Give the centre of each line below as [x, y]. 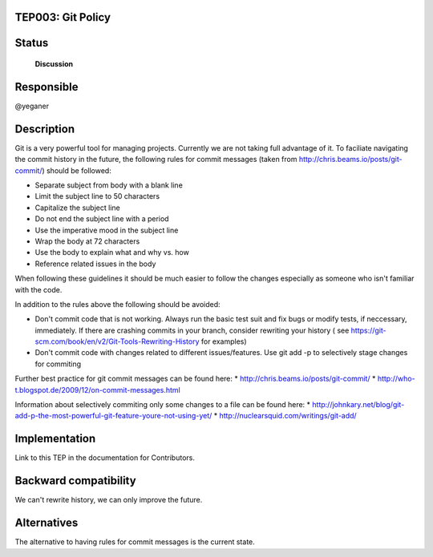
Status [32, 43]
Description [45, 129]
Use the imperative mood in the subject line [107, 230]
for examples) [224, 341]
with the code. [38, 289]
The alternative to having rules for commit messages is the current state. [135, 542]
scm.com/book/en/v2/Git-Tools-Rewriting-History [117, 341]
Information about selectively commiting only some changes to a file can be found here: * [163, 405]
